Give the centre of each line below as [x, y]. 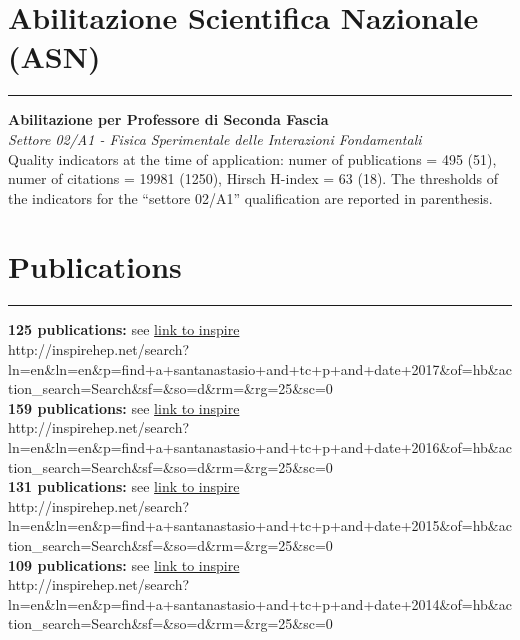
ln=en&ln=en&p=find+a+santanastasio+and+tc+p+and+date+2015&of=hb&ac [260, 525]
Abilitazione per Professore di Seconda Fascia [168, 119]
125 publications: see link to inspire [124, 329]
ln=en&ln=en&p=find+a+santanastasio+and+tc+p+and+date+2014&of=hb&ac [260, 603]
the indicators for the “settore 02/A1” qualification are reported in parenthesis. [250, 197]
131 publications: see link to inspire [124, 486]
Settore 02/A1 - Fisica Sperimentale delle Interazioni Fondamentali [215, 138]
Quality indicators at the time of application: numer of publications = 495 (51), [252, 158]
